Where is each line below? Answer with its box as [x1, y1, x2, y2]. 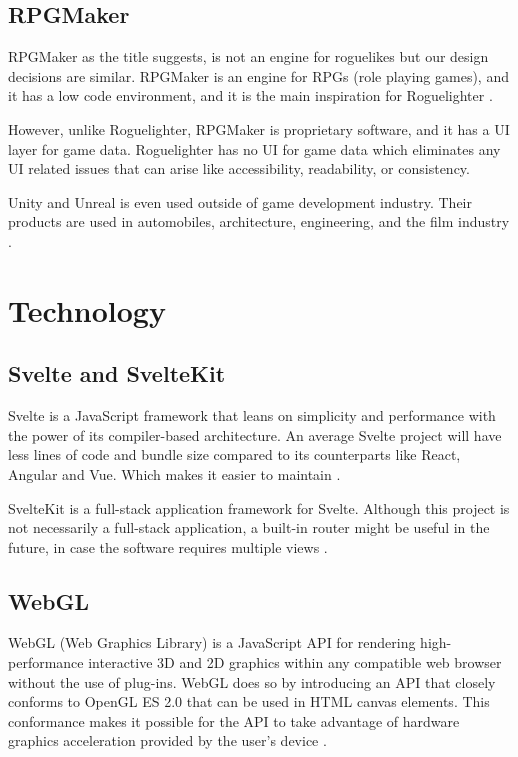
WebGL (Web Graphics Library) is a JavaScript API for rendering [8, 632, 416, 653]
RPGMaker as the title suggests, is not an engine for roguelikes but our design [8, 46, 489, 67]
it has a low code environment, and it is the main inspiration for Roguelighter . [8, 85, 493, 106]
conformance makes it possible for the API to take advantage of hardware [8, 710, 460, 731]
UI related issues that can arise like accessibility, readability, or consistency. [8, 158, 470, 179]
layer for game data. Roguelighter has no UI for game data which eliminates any [8, 138, 501, 159]
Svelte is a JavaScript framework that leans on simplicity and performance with [8, 405, 496, 426]
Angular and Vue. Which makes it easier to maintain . [8, 463, 341, 484]
